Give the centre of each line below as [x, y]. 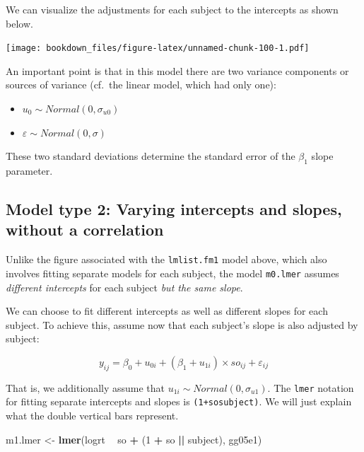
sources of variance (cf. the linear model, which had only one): [141, 85]
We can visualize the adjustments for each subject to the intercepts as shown [172, 9]
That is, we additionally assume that [86, 387]
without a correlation [85, 230]
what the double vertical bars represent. [92, 415]
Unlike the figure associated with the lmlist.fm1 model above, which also [166, 259]
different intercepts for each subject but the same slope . [124, 287]
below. [19, 23]
